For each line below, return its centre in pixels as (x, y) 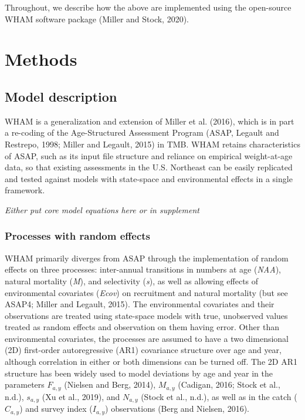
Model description (61, 96)
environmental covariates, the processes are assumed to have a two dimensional (147, 338)
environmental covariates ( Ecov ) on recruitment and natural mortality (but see (146, 292)
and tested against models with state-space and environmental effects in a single (149, 178)
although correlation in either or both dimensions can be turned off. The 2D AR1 (151, 362)
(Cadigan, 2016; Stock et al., (229, 384)
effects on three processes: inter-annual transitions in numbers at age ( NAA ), (143, 269)
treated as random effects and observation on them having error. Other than (142, 327)
